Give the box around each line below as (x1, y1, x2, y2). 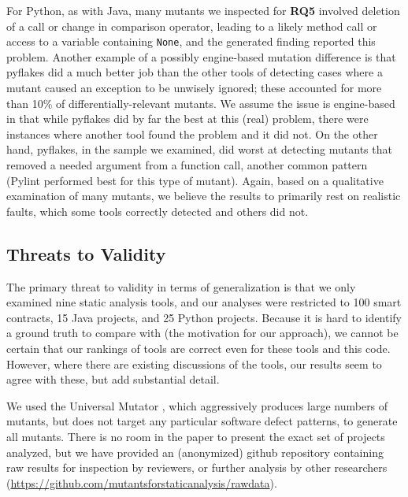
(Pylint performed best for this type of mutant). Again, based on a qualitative (6, 172, 384, 188)
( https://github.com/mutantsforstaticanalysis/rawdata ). (6, 474, 277, 491)
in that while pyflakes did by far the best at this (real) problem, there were (6, 110, 369, 127)
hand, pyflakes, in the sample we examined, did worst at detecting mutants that (6, 141, 392, 158)
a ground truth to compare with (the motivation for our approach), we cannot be (6, 325, 399, 341)
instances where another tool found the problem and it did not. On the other (6, 125, 378, 142)
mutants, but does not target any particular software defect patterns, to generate (6, 413, 398, 429)
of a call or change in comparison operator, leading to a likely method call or (6, 17, 377, 34)
